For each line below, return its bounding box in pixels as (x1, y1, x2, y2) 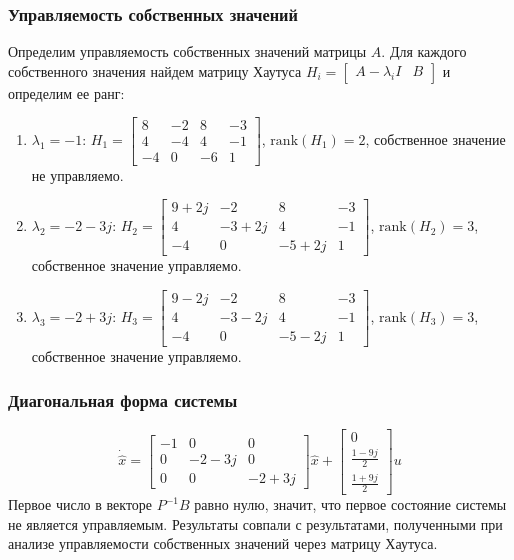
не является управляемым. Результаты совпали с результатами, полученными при (8, 513, 503, 534)
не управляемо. (31, 164, 124, 185)
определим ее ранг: (8, 82, 125, 103)
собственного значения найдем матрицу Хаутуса (8, 60, 302, 81)
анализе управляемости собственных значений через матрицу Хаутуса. (8, 533, 438, 554)
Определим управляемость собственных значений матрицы (8, 41, 367, 62)
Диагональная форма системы (8, 388, 238, 413)
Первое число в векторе (8, 494, 153, 515)
